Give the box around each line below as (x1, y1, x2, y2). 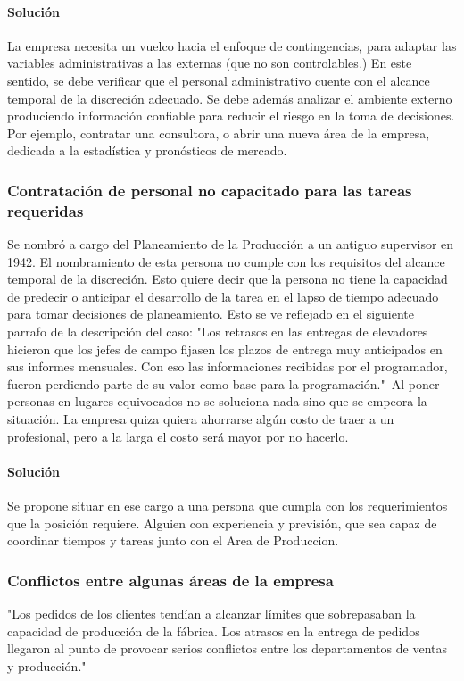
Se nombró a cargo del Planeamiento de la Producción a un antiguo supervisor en (7, 235, 454, 253)
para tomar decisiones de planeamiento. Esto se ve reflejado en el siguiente (7, 304, 415, 323)
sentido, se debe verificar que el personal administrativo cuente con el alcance (7, 71, 430, 89)
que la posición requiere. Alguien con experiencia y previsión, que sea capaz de (7, 513, 437, 532)
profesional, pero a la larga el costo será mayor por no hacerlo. (7, 427, 349, 445)
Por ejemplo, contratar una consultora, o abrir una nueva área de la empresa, (7, 123, 430, 142)
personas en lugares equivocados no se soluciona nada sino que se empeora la (7, 392, 427, 411)
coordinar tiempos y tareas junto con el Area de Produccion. (7, 531, 339, 550)
